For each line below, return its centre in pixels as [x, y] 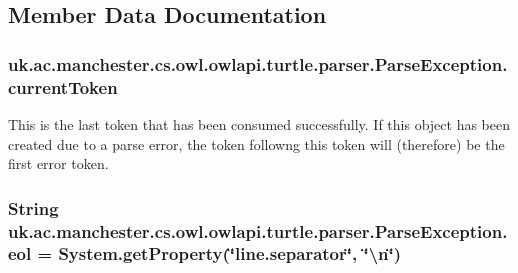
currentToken [63, 86]
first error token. [58, 163]
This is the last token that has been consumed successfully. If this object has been [259, 123]
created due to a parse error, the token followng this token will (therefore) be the [256, 143]
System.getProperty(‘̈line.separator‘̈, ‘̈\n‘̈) [230, 253]
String [33, 207]
